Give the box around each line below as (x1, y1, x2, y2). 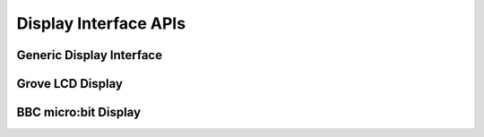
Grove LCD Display (16, 76, 123, 91)
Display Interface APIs (16, 13, 186, 33)
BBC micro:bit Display (16, 105, 142, 120)
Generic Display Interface (16, 47, 163, 63)
